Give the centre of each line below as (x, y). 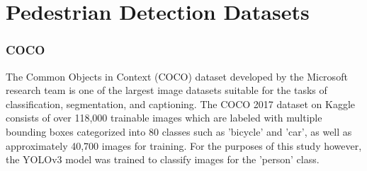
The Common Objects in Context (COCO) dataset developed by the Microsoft (177, 76)
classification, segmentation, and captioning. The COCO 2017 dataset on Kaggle (181, 104)
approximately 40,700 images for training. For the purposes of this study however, (184, 145)
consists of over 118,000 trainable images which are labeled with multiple (164, 118)
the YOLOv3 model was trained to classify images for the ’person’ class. (163, 159)
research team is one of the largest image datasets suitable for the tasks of (166, 90)
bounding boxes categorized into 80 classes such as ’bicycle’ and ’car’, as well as (179, 131)
